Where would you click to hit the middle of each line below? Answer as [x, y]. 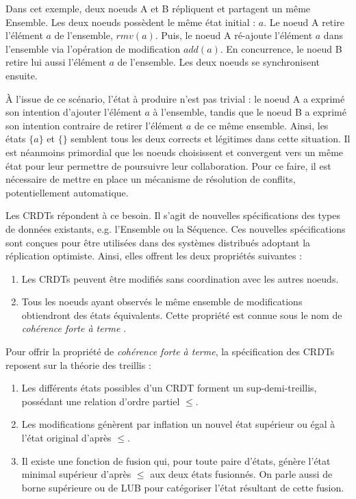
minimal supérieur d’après [76, 474]
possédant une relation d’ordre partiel [101, 401]
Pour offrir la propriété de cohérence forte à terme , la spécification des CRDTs [170, 351]
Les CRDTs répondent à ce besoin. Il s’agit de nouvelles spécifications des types [173, 215]
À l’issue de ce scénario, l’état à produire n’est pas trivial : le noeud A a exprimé [175, 98]
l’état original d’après [66, 438]
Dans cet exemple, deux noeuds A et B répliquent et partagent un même [158, 8]
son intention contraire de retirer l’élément [94, 125]
